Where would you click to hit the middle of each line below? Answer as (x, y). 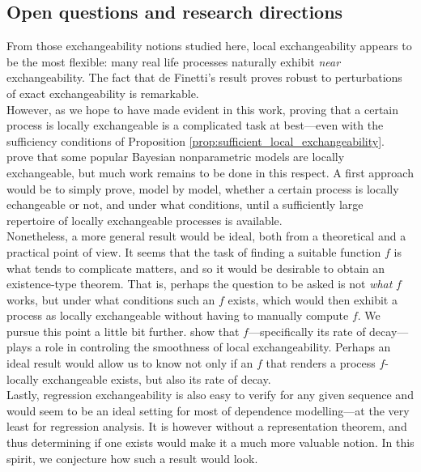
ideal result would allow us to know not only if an (130, 363)
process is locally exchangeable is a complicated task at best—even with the (195, 125)
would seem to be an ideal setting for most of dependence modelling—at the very (208, 410)
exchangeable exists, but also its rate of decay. (157, 378)
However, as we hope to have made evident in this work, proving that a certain (203, 109)
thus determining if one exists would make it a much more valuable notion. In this (210, 442)
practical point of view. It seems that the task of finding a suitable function (194, 251)
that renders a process (321, 363)
